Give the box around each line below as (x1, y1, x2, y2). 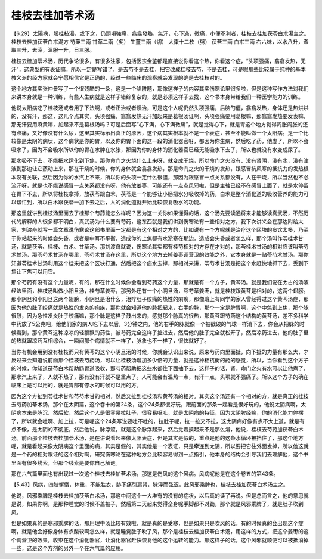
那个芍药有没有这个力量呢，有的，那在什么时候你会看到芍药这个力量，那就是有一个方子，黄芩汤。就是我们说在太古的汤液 (11, 279, 309, 286)
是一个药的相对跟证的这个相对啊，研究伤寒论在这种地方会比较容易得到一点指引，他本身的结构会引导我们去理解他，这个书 (11, 451, 309, 458)
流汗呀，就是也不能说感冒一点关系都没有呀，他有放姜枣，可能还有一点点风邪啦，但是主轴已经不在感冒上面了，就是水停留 (11, 182, 309, 189)
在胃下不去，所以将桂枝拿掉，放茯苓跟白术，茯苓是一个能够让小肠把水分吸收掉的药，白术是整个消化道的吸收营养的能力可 (11, 190, 309, 197)
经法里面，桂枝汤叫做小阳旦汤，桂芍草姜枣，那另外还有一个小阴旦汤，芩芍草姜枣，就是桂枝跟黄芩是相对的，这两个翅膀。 (11, 287, 309, 294)
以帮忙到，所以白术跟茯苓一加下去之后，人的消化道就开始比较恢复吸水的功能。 (11, 198, 205, 206)
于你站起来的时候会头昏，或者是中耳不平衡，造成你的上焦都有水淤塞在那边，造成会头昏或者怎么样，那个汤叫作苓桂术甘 (11, 234, 304, 241)
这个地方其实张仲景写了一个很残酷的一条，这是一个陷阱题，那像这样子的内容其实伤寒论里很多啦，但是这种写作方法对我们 (11, 85, 309, 92)
